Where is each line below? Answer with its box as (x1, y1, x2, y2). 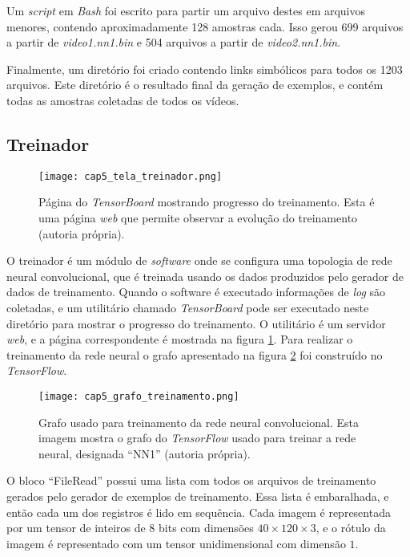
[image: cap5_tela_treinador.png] (38, 170, 223, 182)
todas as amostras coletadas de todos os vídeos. (6, 91, 239, 108)
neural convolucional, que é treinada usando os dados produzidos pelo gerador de (6, 267, 404, 284)
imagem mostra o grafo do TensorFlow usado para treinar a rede (38, 429, 356, 446)
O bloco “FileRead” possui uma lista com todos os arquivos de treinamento (6, 472, 376, 489)
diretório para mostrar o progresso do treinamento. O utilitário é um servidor (6, 315, 386, 331)
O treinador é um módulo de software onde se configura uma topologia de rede (6, 252, 392, 269)
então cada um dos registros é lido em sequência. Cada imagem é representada (6, 503, 391, 520)
